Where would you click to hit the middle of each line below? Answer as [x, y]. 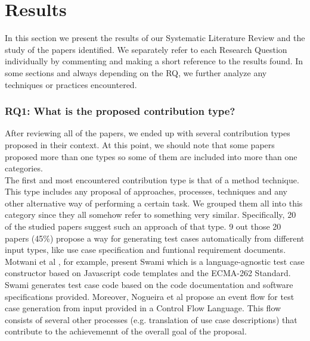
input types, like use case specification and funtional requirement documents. [145, 250]
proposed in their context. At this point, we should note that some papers [140, 144]
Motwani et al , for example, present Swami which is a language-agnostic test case [155, 261]
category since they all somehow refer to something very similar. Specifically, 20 [151, 215]
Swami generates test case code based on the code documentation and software [149, 285]
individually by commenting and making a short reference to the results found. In [154, 61]
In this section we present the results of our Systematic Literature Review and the [155, 38]
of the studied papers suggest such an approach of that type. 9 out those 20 [143, 226]
